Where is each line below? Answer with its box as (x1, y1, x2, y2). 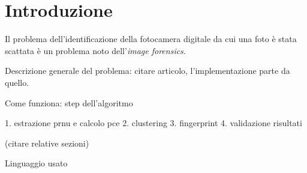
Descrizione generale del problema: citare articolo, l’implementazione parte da (5, 64, 290, 77)
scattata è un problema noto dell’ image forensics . (5, 44, 186, 56)
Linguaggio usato (5, 157, 68, 169)
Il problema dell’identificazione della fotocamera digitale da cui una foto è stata (5, 32, 297, 45)
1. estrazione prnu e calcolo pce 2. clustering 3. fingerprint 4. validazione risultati (5, 117, 302, 129)
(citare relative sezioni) (5, 136, 89, 149)
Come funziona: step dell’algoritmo (5, 96, 133, 109)
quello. (5, 76, 29, 88)
